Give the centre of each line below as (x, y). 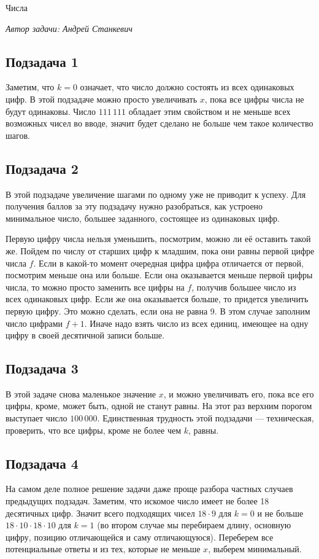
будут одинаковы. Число (51, 111)
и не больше (280, 513)
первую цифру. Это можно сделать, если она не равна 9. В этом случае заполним (158, 311)
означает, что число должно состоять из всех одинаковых (187, 87)
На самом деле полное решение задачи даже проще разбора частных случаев (149, 489)
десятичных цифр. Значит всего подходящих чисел (100, 513)
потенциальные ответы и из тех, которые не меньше (103, 549)
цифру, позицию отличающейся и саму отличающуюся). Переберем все (140, 537)
